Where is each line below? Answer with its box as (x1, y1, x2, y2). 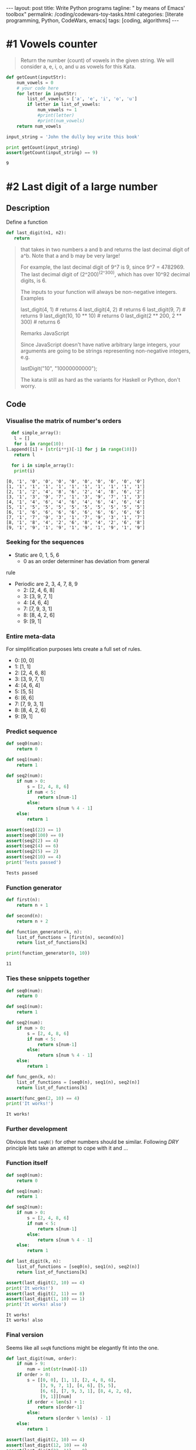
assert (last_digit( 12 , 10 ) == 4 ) (6, 1442, 88, 1448)
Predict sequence (6, 728, 57, 736)
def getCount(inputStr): (6, 74, 67, 80)
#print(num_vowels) (37, 118, 85, 124)
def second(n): (6, 913, 43, 918)
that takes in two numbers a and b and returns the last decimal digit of (20, 246, 190, 253)
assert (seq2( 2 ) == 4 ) (6, 838, 59, 844)
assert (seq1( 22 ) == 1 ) (6, 827, 61, 832)
